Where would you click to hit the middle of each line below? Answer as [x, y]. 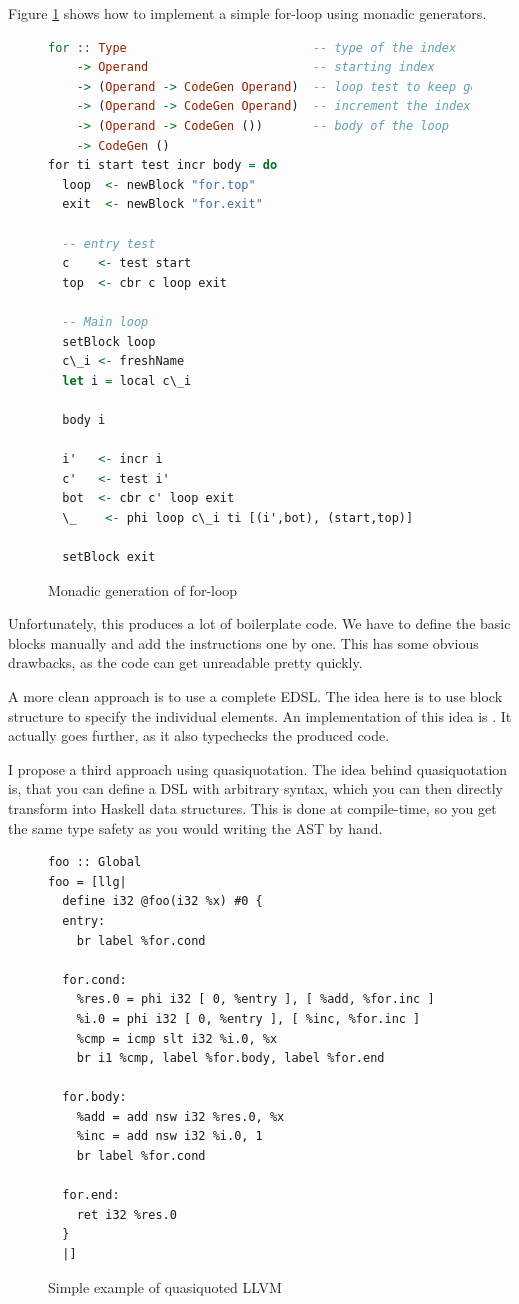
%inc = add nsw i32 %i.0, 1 [169, 1136]
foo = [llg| [87, 881]
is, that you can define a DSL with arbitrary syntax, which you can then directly [256, 788]
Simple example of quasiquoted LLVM [165, 1286]
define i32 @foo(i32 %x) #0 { [162, 901]
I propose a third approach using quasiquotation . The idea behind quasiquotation [258, 768]
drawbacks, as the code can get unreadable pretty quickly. [185, 662]
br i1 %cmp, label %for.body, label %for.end [230, 1058]
